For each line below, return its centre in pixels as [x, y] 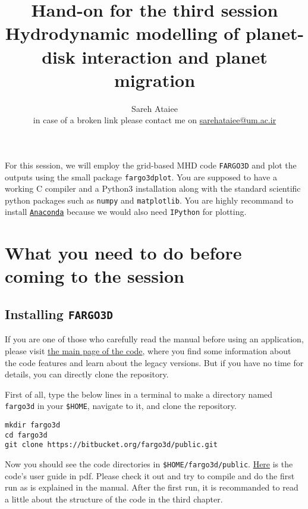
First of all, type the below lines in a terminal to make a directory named [139, 394]
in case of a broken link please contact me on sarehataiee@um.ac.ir [155, 120]
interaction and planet [175, 56]
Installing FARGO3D [59, 314]
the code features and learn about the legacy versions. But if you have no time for [154, 362]
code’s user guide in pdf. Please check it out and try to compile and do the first [150, 475]
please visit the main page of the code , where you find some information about [148, 351]
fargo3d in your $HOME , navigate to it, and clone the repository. [121, 406]
